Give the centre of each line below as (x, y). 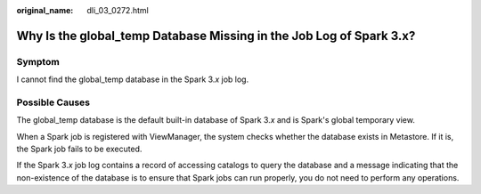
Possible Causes (53, 102)
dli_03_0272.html (118, 10)
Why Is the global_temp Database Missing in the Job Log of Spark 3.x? (216, 36)
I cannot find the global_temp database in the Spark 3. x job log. (133, 79)
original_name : (45, 10)
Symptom (38, 61)
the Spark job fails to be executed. (79, 149)
